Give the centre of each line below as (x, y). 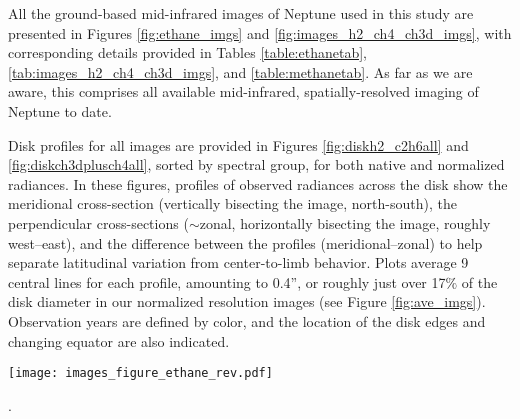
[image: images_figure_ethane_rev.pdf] (140, 373)
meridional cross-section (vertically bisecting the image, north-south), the (232, 203)
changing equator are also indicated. (119, 340)
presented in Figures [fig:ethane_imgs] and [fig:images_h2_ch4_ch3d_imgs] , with (260, 32)
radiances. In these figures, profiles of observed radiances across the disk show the (258, 183)
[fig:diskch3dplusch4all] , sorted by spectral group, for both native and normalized (256, 164)
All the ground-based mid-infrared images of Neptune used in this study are (241, 13)
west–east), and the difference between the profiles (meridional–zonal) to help (245, 242)
